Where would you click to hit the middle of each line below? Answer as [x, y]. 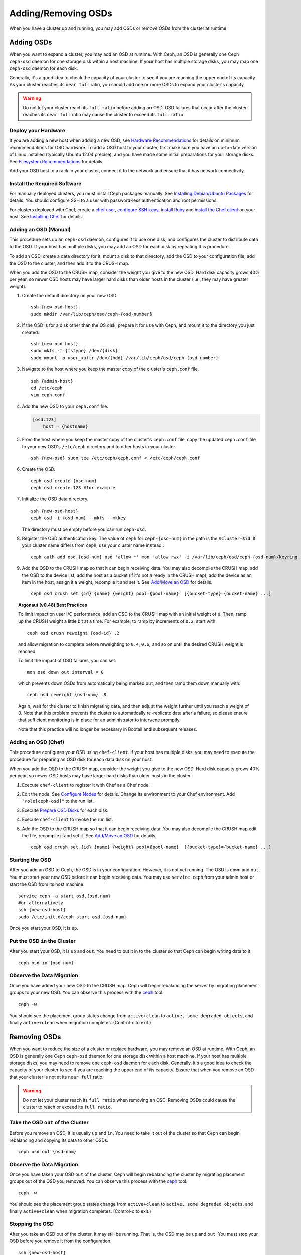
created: [31, 332]
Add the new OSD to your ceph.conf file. [65, 406]
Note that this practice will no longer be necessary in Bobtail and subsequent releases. [108, 729]
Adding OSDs [31, 42]
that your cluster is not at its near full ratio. [56, 1077]
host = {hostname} [65, 426]
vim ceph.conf [48, 395]
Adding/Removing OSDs [61, 13]
